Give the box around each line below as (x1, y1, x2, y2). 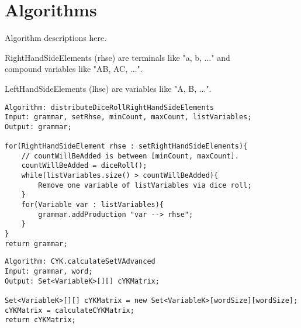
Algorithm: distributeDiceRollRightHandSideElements (5, 103, 214, 112)
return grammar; (5, 239, 68, 248)
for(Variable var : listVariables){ (21, 201, 164, 209)
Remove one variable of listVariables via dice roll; (38, 181, 252, 189)
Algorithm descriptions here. (5, 32, 107, 44)
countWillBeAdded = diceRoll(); (21, 161, 147, 170)
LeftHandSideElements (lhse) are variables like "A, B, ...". (5, 82, 212, 94)
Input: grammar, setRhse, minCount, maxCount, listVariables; (5, 113, 252, 122)
